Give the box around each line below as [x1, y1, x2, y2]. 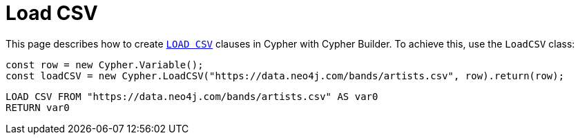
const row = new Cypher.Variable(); [6, 59, 204, 70]
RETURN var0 [6, 101, 70, 113]
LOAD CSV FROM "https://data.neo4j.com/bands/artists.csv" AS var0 [6, 90, 378, 102]
